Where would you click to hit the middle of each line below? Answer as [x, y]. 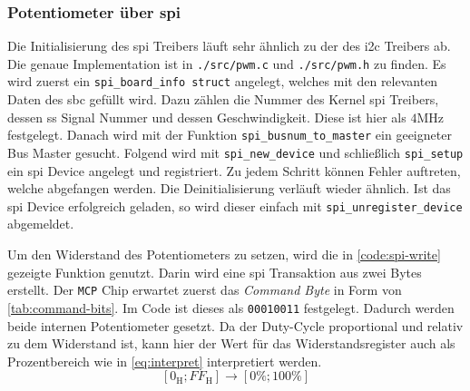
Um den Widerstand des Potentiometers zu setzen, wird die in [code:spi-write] [224, 254]
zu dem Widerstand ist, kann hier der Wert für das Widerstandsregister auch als [231, 343]
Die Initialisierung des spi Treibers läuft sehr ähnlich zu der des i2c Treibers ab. [229, 46]
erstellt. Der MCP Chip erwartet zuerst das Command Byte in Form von [205, 290]
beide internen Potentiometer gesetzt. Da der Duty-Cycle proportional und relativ [235, 325]
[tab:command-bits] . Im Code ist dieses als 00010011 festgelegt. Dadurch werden [231, 307]
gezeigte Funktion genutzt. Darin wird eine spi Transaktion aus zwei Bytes [215, 272]
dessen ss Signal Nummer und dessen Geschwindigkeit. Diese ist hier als [207, 117]
